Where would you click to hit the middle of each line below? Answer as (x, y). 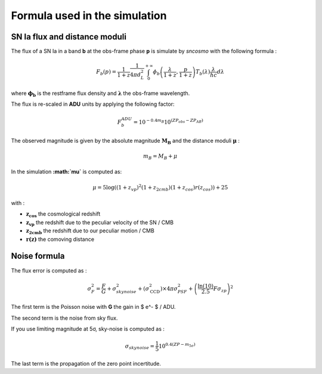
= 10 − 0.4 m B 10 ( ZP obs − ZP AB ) (168, 122)
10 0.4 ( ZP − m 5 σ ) (177, 345)
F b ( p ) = (106, 73)
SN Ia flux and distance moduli (69, 37)
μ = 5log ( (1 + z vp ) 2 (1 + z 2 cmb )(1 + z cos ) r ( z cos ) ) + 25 (160, 188)
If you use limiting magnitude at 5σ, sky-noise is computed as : (88, 329)
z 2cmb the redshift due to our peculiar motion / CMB (90, 232)
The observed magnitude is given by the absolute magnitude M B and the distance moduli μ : (125, 141)
